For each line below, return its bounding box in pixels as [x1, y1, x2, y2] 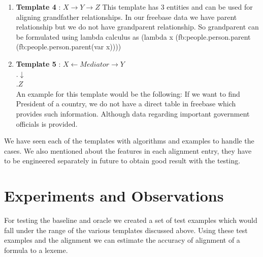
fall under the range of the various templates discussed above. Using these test [4, 224, 248, 235]
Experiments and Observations [4, 185, 224, 206]
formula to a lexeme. [4, 244, 68, 255]
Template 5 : [16, 58, 61, 69]
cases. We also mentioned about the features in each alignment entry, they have [4, 145, 252, 156]
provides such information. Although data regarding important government [16, 108, 250, 119]
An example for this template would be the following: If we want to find [16, 88, 240, 99]
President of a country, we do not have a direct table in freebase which [16, 98, 236, 109]
